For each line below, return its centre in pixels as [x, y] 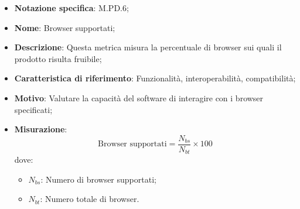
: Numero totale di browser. [90, 199]
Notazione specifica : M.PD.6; [71, 8]
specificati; [33, 109]
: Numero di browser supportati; [98, 179]
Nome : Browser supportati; [65, 27]
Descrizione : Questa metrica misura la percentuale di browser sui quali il [148, 47]
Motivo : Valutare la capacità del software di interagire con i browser [139, 97]
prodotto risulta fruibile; [58, 58]
